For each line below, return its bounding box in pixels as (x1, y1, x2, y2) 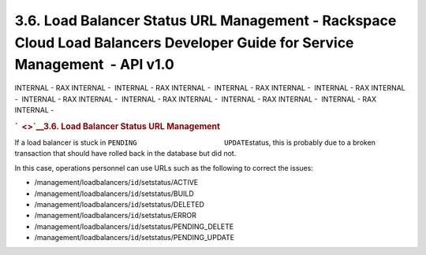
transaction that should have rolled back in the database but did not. (14, 149, 237, 158)
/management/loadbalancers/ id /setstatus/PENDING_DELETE (34, 221, 234, 231)
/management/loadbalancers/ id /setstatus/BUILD (34, 189, 195, 198)
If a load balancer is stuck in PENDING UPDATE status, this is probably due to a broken (14, 138, 376, 147)
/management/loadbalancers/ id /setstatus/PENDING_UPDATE (34, 233, 235, 242)
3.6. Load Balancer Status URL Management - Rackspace (14, 12, 397, 29)
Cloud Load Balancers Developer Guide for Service (14, 34, 354, 51)
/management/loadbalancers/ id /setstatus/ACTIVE (34, 178, 199, 187)
